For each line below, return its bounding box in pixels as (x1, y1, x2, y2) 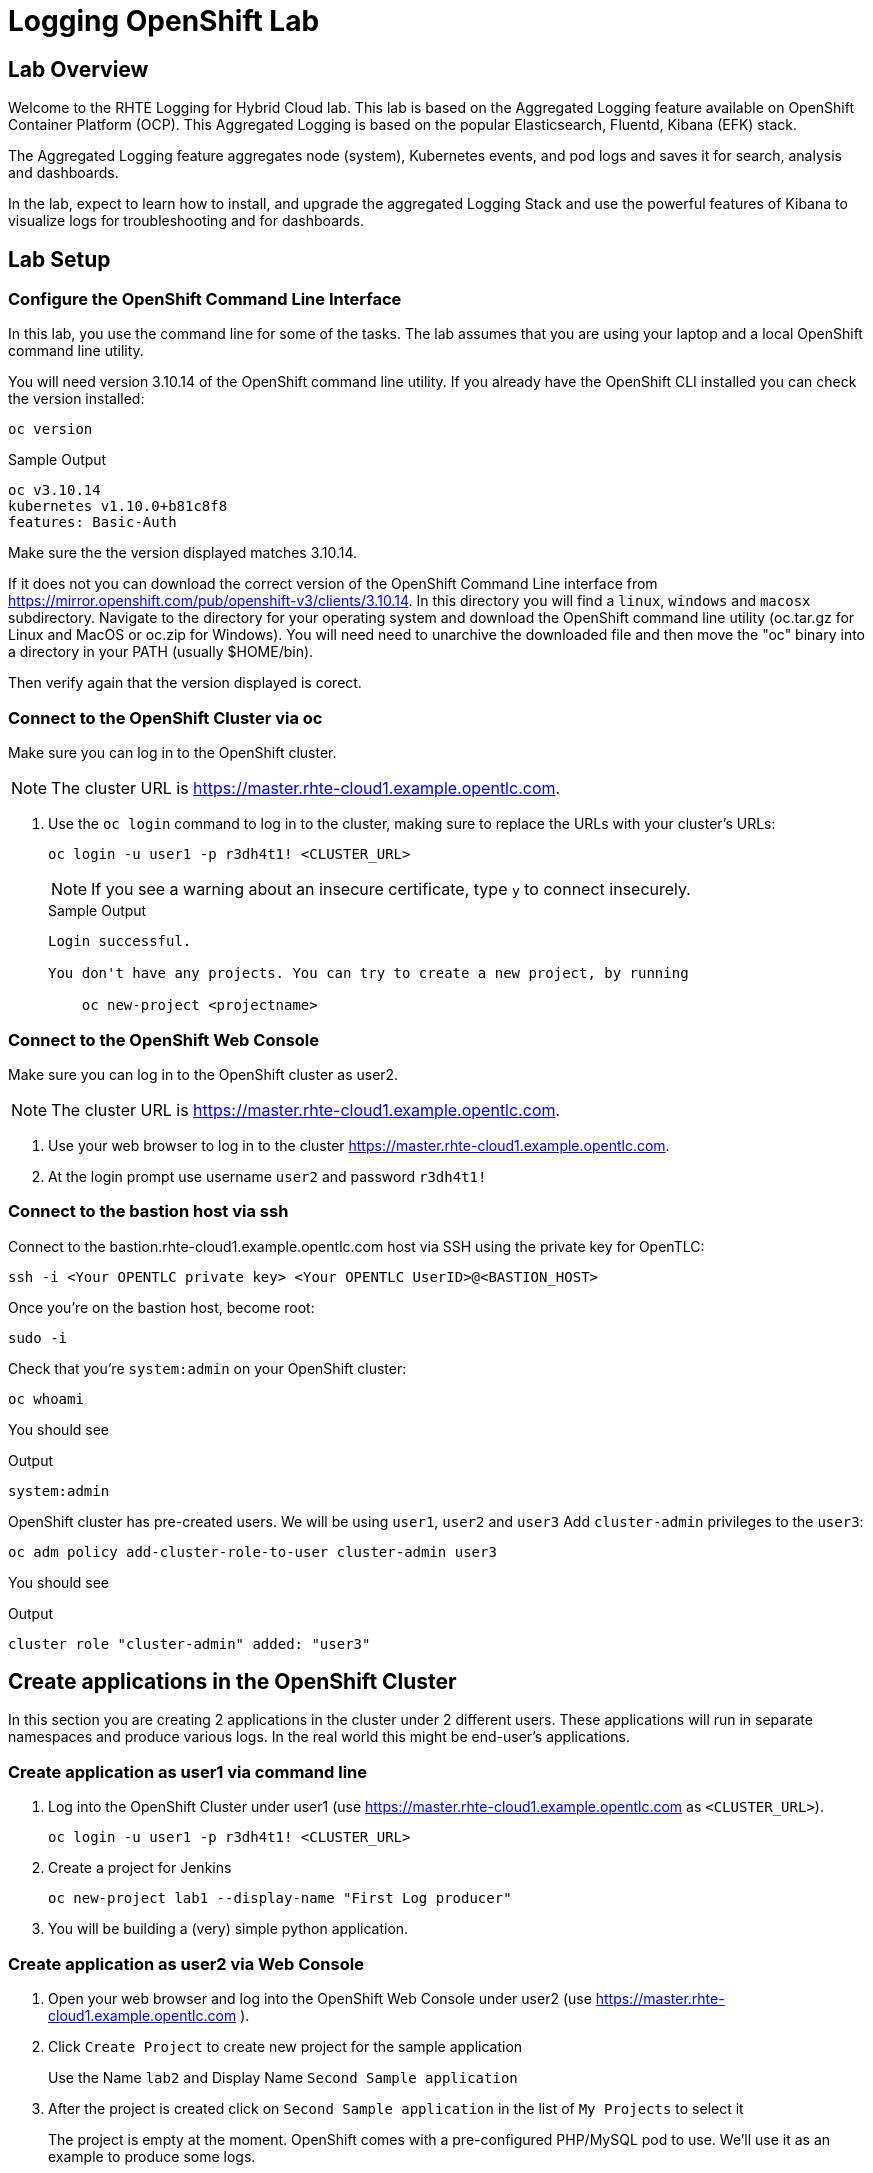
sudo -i (8, 1329, 68, 1346)
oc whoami (8, 1390, 84, 1407)
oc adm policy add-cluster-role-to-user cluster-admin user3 (8, 1543, 497, 1560)
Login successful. (48, 933, 192, 950)
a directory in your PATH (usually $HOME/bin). (8, 643, 314, 661)
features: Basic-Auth (8, 514, 177, 531)
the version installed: (8, 390, 145, 408)
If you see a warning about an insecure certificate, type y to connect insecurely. (91, 879, 691, 900)
